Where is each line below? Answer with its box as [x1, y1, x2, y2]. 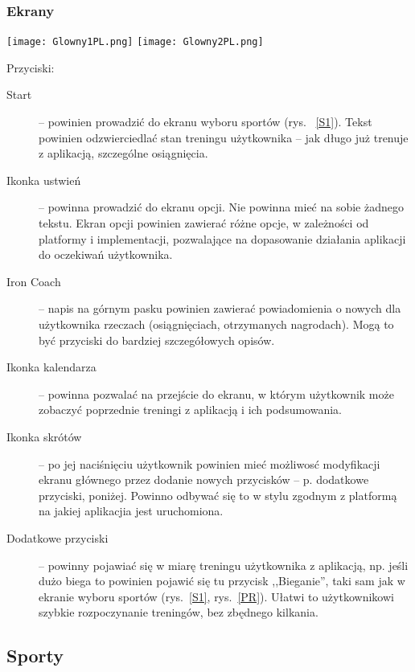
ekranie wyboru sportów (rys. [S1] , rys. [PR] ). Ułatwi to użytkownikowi [39, 588, 394, 604]
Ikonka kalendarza [6, 359, 97, 375]
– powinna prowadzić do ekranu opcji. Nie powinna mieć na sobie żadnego [39, 199, 404, 215]
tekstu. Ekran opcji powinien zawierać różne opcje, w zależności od [39, 215, 369, 232]
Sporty [6, 643, 64, 668]
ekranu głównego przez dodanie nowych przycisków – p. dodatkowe [39, 471, 369, 488]
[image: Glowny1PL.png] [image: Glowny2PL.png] [6, 36, 264, 48]
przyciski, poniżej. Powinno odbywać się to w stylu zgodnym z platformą [39, 486, 397, 503]
